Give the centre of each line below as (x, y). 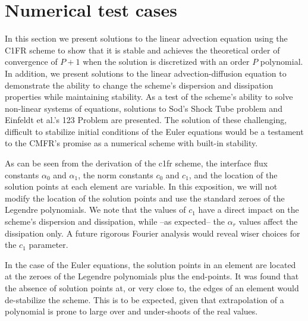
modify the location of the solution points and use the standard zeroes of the (145, 198)
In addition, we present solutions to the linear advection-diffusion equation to (146, 73)
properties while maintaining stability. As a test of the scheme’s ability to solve (149, 97)
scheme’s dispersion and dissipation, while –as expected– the (115, 221)
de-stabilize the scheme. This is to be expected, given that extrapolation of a (144, 299)
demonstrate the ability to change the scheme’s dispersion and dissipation (139, 85)
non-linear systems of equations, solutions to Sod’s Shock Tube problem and (144, 108)
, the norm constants (116, 174)
